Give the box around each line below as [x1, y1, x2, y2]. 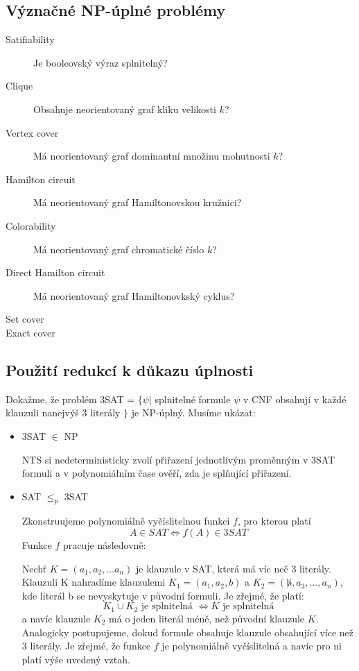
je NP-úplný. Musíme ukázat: [131, 405, 256, 420]
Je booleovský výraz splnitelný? [33, 55, 168, 69]
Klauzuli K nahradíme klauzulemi [21, 575, 166, 589]
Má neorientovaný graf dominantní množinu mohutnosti [33, 148, 270, 163]
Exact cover [6, 325, 55, 339]
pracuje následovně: [62, 538, 146, 552]
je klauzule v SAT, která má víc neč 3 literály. [135, 561, 331, 575]
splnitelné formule [155, 391, 231, 406]
